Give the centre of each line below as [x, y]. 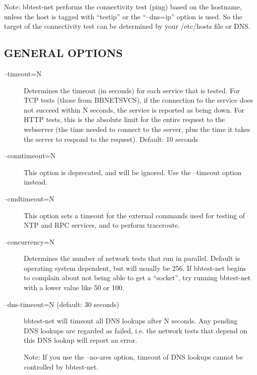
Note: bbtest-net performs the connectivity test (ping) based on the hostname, [123, 6]
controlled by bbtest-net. [61, 366]
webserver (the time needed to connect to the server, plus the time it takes [137, 129]
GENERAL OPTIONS [63, 53]
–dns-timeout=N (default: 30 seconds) [62, 304]
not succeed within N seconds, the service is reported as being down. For [134, 109]
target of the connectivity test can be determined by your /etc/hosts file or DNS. [127, 26]
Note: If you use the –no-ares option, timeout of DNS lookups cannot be [133, 357]
